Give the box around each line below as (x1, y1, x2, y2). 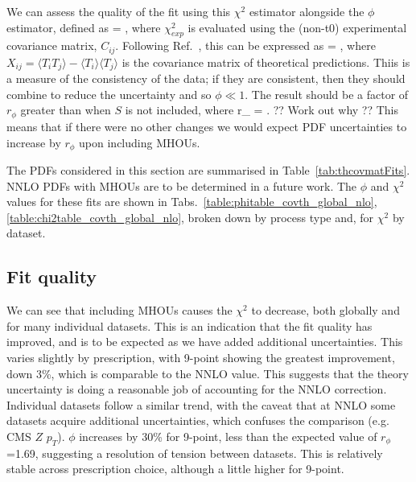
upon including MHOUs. (79, 134, 200, 150)
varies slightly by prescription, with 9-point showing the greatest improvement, (6, 348, 395, 365)
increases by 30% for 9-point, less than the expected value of (79, 427, 377, 444)
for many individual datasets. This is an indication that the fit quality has (6, 317, 373, 334)
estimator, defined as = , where (6, 19, 161, 35)
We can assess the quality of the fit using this (6, 3, 231, 19)
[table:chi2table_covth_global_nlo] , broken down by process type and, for (6, 208, 374, 225)
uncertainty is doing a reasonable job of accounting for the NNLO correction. (6, 381, 387, 398)
